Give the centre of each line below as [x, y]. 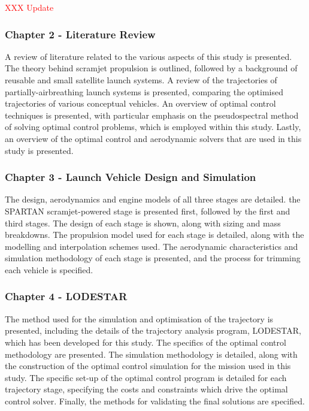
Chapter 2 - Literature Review [80, 34]
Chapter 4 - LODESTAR [66, 296]
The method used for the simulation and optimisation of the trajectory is [139, 318]
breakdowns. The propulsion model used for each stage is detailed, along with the [154, 235]
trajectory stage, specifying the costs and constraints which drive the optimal [146, 389]
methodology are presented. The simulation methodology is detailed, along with [151, 354]
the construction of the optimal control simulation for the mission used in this [148, 366]
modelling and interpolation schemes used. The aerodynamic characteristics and [152, 246]
